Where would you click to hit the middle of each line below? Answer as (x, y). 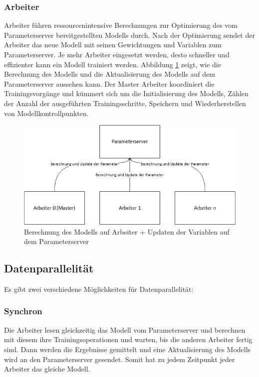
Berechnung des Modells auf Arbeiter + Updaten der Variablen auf (127, 231)
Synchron (23, 311)
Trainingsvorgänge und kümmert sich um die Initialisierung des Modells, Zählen (126, 93)
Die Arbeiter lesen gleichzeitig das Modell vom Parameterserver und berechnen (125, 329)
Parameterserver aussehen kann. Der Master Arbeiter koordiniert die (109, 83)
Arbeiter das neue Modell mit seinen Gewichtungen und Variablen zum (113, 45)
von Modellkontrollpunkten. (46, 113)
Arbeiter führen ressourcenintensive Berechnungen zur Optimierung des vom (121, 25)
